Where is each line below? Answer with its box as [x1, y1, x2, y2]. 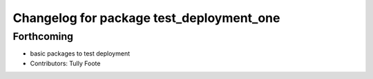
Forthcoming [12, 30, 74, 43]
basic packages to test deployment [30, 49, 131, 58]
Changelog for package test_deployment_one [12, 10, 280, 25]
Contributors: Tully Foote [30, 59, 101, 67]
